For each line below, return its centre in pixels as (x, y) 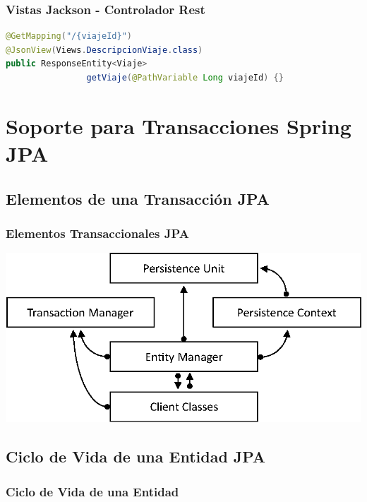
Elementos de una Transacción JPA (138, 198)
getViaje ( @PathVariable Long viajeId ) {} (185, 78)
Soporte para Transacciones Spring (179, 125)
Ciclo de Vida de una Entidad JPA (136, 456)
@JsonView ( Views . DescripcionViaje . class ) (104, 50)
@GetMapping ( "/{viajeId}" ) (69, 36)
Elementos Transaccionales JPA (97, 233)
